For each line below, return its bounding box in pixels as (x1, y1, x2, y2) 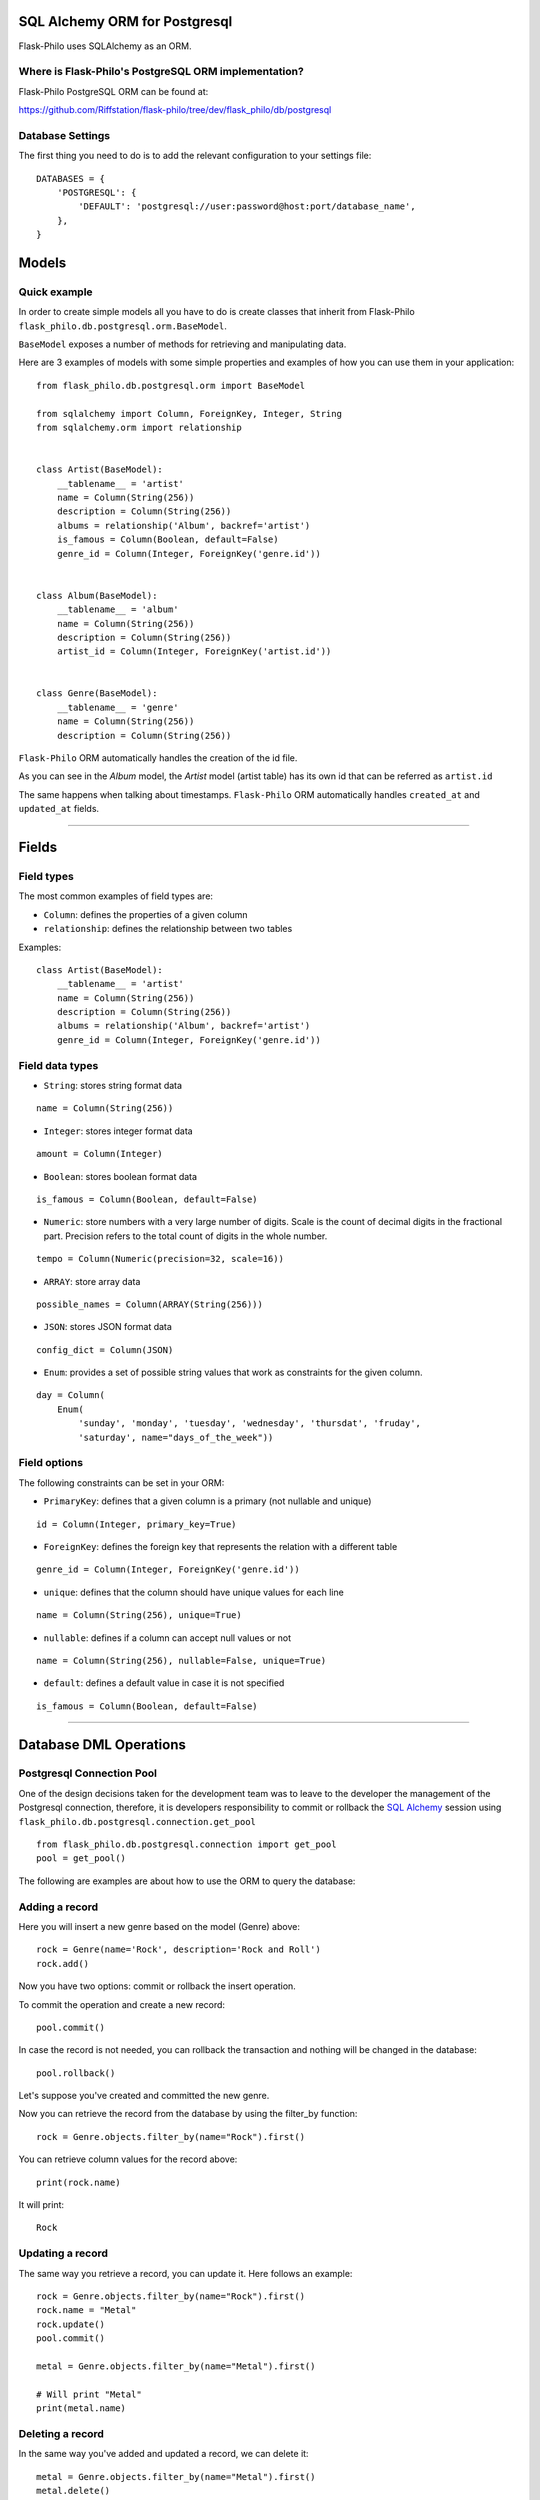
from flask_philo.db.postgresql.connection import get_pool (36, 1839, 337, 1850)
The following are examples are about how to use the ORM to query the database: (18, 1875, 356, 1887)
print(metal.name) (36, 2403, 127, 2414)
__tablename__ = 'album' (56, 604, 179, 615)
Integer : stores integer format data (43, 1125, 194, 1137)
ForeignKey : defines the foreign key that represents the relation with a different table (43, 1540, 398, 1552)
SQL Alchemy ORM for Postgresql (18, 13, 233, 30)
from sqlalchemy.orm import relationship (36, 422, 242, 434)
